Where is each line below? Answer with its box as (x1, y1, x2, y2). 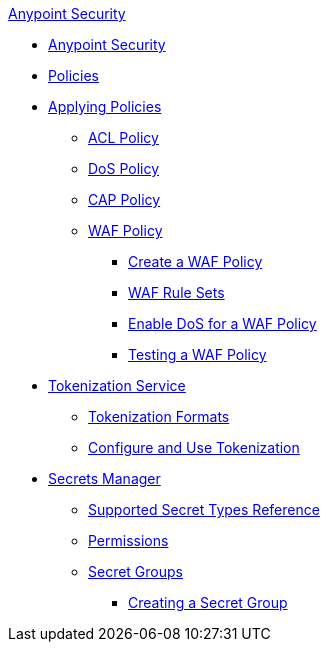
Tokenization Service (48, 377, 186, 394)
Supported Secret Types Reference (88, 501, 320, 518)
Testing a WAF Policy (128, 346, 267, 363)
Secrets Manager (48, 470, 161, 487)
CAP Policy (88, 191, 161, 208)
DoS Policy (88, 160, 160, 177)
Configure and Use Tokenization (88, 439, 300, 456)
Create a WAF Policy (128, 253, 263, 270)
